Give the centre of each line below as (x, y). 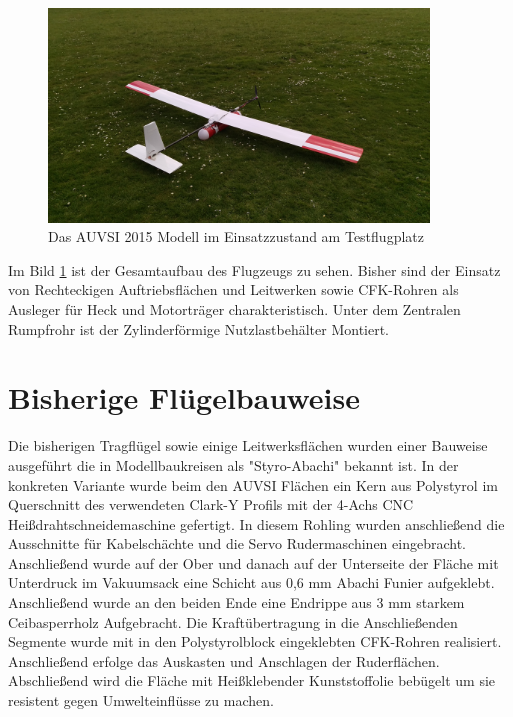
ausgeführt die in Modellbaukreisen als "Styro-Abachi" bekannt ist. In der (233, 464)
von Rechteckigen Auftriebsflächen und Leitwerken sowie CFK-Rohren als (233, 289)
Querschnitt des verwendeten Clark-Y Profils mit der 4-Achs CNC (211, 504)
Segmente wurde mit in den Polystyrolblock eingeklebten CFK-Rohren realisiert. (255, 641)
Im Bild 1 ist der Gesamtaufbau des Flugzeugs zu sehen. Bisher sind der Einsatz (254, 269)
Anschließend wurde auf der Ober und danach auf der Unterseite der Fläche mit (253, 562)
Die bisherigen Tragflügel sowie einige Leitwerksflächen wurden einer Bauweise (248, 445)
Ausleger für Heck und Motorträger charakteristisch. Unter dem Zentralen (234, 309)
